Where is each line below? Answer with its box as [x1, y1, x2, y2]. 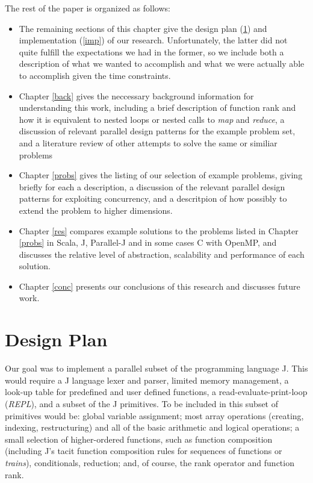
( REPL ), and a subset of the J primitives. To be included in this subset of [5, 397, 279, 410]
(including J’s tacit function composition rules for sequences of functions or [5, 444, 282, 457]
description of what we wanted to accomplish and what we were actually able [19, 57, 305, 70]
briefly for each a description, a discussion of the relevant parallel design [19, 180, 285, 193]
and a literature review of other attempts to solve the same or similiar [19, 136, 277, 149]
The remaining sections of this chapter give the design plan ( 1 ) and [19, 22, 267, 34]
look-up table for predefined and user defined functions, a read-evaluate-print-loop [5, 385, 308, 398]
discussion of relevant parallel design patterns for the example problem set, [19, 125, 296, 137]
